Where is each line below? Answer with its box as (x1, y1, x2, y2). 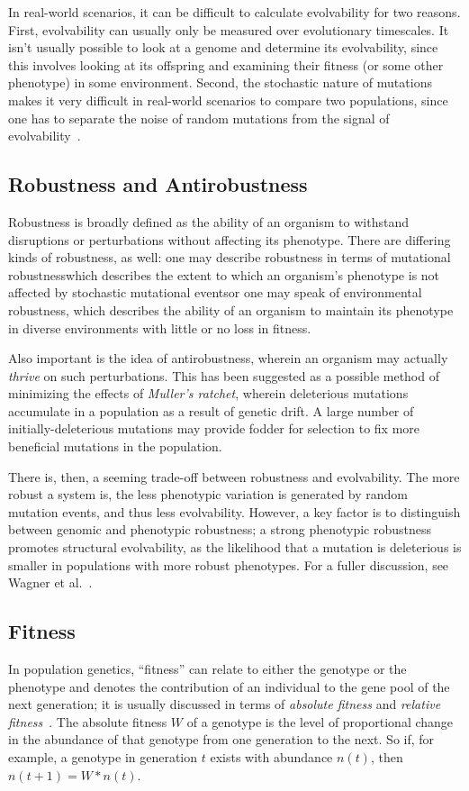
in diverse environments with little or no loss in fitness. (8, 318, 311, 337)
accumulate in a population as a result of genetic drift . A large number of (8, 401, 414, 420)
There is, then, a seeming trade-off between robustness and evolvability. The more (8, 467, 460, 486)
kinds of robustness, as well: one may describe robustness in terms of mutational (8, 248, 451, 267)
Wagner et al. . (8, 573, 93, 592)
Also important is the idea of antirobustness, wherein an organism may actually (8, 349, 448, 368)
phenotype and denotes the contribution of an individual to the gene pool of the (8, 677, 450, 696)
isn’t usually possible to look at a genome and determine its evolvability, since (8, 38, 438, 57)
